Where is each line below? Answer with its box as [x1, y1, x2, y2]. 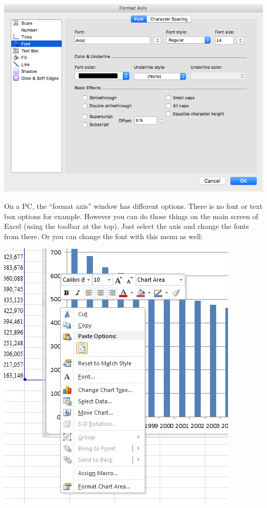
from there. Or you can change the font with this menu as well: [4, 230, 203, 241]
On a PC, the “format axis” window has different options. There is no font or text [4, 200, 263, 211]
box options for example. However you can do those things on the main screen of [4, 210, 258, 221]
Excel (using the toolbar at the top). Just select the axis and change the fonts [4, 221, 249, 231]
